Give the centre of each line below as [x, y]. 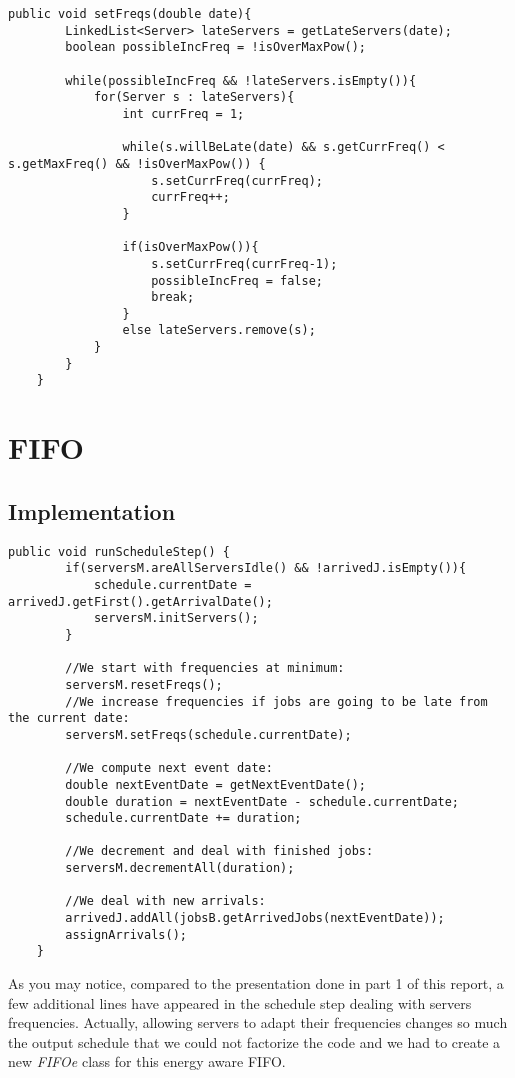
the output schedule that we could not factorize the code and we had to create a [254, 1041]
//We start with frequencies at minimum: [205, 668]
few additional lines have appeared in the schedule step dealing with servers [240, 1002]
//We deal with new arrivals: [165, 901]
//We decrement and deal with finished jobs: [219, 851]
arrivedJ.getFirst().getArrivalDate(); [140, 601]
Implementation [92, 510]
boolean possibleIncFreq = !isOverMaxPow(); [215, 47]
